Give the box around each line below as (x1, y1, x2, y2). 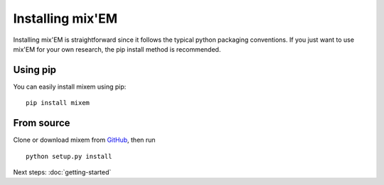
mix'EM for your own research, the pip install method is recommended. (13, 45, 221, 53)
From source (13, 117, 70, 129)
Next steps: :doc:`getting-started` (13, 167, 112, 176)
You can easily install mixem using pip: (13, 82, 127, 91)
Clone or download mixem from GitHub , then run (13, 135, 156, 145)
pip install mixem (26, 99, 90, 107)
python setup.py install (26, 152, 112, 160)
